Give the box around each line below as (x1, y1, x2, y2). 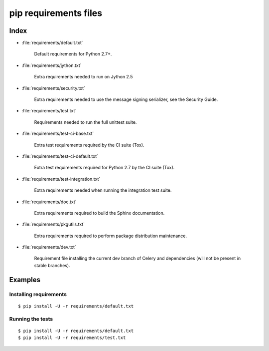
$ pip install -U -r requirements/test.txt (18, 335, 126, 341)
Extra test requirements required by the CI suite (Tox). (34, 142, 144, 148)
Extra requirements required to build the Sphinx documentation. (34, 210, 165, 216)
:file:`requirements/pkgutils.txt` (21, 221, 85, 227)
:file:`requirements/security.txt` (21, 85, 86, 91)
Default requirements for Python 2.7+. (34, 51, 112, 57)
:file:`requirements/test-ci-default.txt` (21, 153, 99, 159)
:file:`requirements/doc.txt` (21, 199, 77, 205)
